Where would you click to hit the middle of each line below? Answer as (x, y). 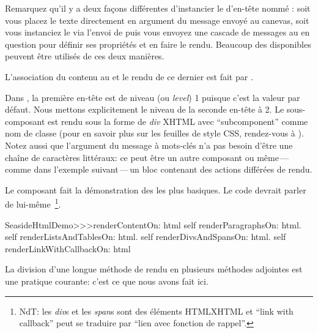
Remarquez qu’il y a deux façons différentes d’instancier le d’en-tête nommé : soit (158, 8)
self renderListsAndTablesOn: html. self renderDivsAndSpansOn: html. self (146, 237)
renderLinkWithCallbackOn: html (68, 248)
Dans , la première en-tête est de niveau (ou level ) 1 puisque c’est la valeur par (153, 97)
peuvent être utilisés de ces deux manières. (85, 56)
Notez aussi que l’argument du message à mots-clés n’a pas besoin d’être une (149, 145)
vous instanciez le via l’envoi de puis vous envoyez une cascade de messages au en (157, 32)
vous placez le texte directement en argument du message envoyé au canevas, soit (157, 20)
